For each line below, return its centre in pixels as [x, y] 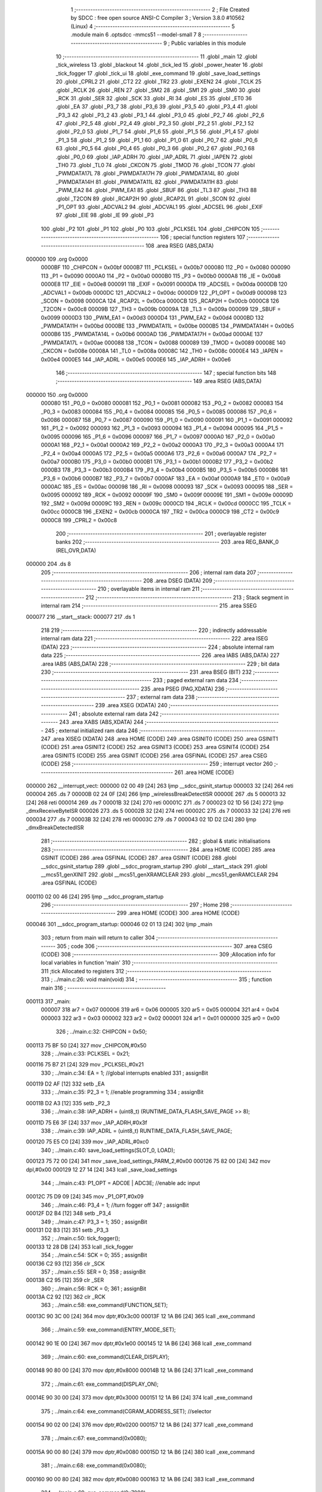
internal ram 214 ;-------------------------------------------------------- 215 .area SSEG [149, 606]
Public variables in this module [208, 43]
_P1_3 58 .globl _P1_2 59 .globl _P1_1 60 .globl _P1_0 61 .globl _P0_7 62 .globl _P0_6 [157, 140]
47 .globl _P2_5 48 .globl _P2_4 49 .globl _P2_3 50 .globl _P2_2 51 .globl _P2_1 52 [155, 124]
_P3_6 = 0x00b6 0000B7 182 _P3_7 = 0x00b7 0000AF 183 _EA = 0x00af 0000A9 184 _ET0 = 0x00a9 [165, 478]
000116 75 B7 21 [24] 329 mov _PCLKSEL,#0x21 [85, 1065]
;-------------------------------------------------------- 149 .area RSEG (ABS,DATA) [159, 381]
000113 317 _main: [48, 1001]
